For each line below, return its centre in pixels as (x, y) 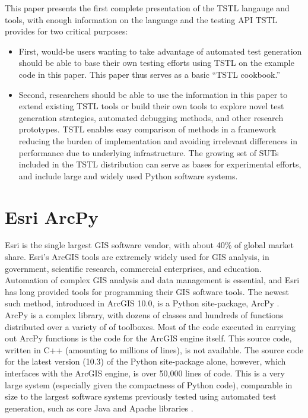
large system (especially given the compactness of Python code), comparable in (149, 384)
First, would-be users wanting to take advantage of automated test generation (160, 51)
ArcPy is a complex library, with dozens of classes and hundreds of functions (144, 315)
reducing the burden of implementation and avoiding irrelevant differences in (158, 140)
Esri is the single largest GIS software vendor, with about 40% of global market (149, 245)
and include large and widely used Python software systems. (128, 175)
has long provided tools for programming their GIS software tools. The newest (147, 291)
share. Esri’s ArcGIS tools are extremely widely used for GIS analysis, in (137, 257)
